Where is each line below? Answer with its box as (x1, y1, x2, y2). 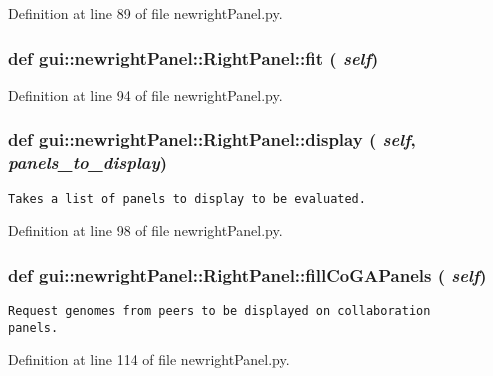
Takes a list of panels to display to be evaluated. (8, 191, 366, 206)
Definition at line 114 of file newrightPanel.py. (8, 349, 290, 370)
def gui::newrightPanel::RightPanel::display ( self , (8, 127, 416, 152)
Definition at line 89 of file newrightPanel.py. (8, 3, 283, 23)
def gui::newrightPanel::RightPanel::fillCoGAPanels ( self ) (8, 262, 487, 287)
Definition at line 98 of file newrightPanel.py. (8, 220, 283, 241)
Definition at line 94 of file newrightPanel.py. (8, 84, 283, 105)
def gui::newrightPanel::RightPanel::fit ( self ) (8, 45, 379, 70)
